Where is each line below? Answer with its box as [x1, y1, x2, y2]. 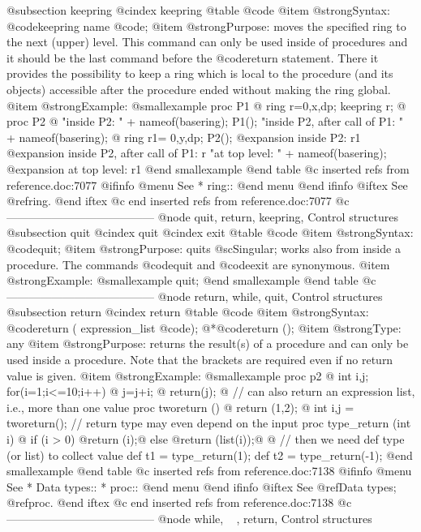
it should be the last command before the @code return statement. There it [6, 49, 379, 66]
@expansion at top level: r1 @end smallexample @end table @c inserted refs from [6, 160, 410, 177]
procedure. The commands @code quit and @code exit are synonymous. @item [6, 255, 390, 272]
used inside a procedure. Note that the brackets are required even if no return [6, 351, 393, 368]
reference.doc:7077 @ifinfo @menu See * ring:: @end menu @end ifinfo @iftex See [6, 176, 408, 193]
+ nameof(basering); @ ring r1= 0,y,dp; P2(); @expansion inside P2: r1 [6, 128, 361, 145]
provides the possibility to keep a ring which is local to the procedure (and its [6, 65, 393, 82]
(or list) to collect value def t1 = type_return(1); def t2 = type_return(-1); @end [6, 446, 413, 463]
